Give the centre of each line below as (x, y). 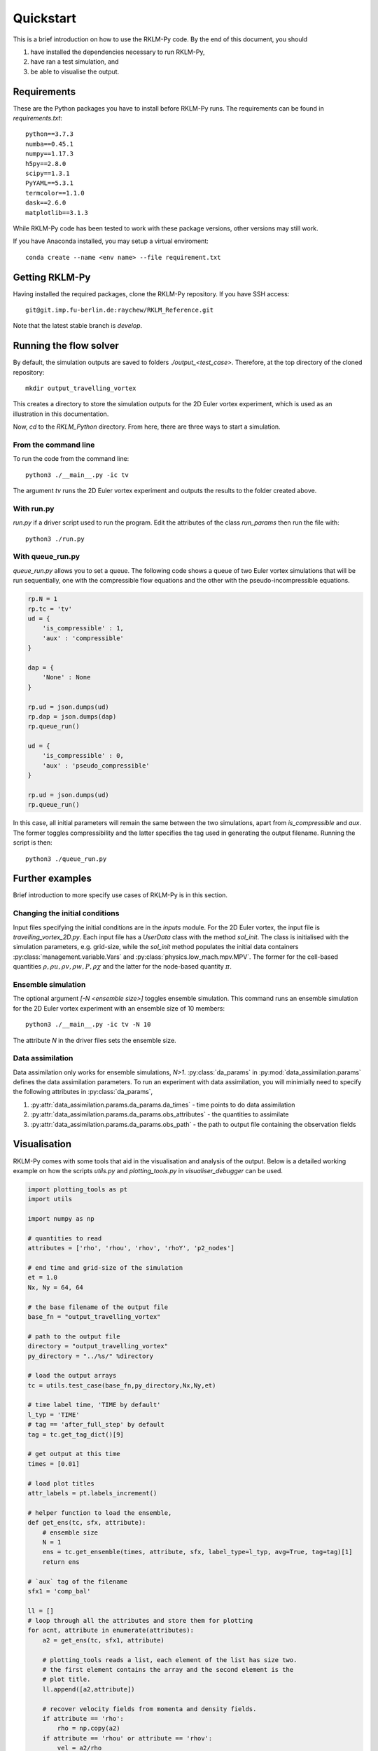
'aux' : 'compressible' (83, 638)
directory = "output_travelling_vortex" (98, 1346)
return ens (61, 1562)
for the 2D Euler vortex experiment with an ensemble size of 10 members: (119, 1008)
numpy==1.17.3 (49, 154)
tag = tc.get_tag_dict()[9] (76, 1434)
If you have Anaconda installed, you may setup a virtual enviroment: (111, 241)
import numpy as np (61, 1219)
